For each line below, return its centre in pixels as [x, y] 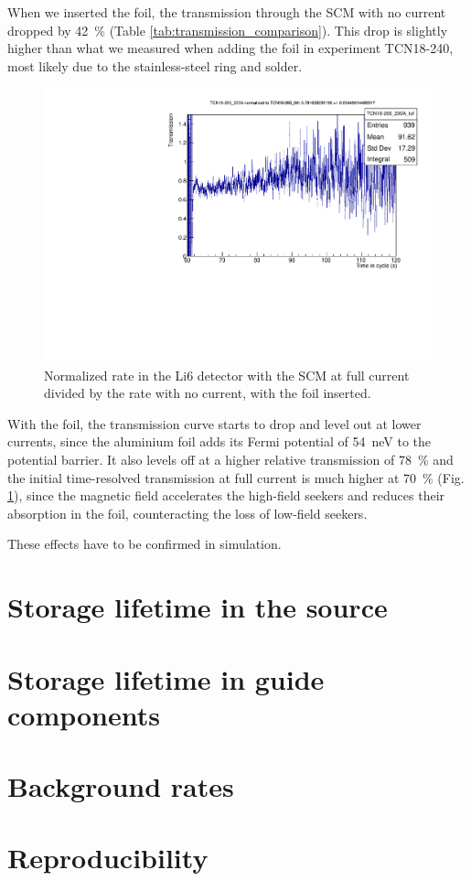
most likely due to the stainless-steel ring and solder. [155, 65]
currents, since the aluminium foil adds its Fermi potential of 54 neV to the [219, 441]
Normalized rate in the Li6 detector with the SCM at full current [227, 375]
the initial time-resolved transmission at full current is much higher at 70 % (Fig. [236, 477]
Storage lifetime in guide [166, 678]
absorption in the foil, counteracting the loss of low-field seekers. [187, 513]
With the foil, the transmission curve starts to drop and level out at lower [214, 423]
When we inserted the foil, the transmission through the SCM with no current [227, 12]
